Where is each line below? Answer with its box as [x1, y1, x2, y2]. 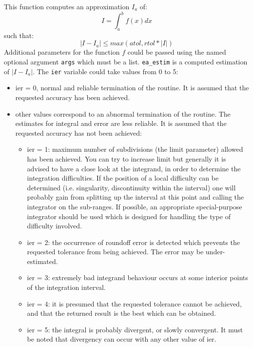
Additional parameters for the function [4, 47, 120, 57]
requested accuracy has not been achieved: [15, 127, 142, 138]
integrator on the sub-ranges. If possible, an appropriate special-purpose [27, 201, 242, 211]
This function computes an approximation [4, 1, 130, 11]
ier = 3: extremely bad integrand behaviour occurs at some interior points [27, 272, 248, 283]
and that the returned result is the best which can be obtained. [27, 308, 216, 318]
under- [205, 246, 225, 257]
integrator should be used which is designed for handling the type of [27, 211, 231, 221]
